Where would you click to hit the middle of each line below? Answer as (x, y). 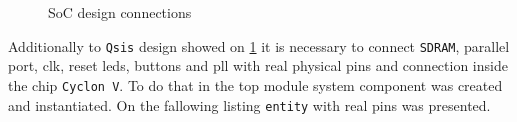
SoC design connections (120, 12)
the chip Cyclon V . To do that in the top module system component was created (255, 84)
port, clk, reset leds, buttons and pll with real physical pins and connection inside (258, 65)
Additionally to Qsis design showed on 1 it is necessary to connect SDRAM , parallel (259, 45)
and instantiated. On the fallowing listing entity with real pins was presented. (249, 104)
